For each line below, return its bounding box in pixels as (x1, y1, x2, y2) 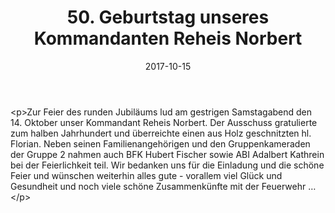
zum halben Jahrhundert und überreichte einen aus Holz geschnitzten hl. (10, 127, 312, 139)
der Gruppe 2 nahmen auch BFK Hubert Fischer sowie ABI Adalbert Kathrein (10, 148, 325, 160)
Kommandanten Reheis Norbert (33, 27, 303, 50)
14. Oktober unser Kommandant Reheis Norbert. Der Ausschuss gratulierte (10, 116, 318, 128)
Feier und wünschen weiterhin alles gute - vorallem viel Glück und (10, 169, 283, 181)
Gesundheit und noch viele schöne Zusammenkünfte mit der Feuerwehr (10, 180, 307, 192)
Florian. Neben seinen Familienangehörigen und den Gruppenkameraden (10, 137, 311, 150)
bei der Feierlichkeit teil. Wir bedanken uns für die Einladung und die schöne (10, 159, 325, 171)
